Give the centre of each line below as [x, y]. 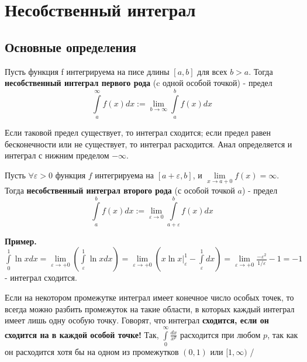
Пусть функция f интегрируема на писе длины [87, 71]
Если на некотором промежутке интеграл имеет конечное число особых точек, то [149, 297]
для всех [212, 71]
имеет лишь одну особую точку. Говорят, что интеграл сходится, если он [137, 320]
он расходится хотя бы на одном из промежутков [92, 351]
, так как [283, 334]
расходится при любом [220, 334]
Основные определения [70, 46]
